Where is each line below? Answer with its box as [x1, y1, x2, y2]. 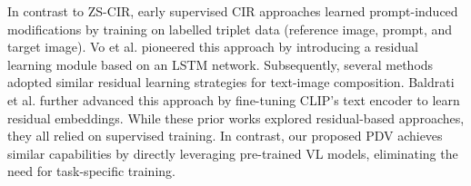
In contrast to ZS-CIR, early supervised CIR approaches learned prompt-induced [7, 2, 458, 20]
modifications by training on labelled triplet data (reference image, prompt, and [7, 19, 453, 38]
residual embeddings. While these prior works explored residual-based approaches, [7, 108, 465, 127]
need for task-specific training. [7, 162, 175, 181]
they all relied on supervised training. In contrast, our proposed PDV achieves [7, 126, 443, 145]
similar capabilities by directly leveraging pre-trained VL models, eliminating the [7, 143, 458, 162]
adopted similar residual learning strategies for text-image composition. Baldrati [7, 73, 455, 92]
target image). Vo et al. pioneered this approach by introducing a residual [7, 37, 418, 56]
